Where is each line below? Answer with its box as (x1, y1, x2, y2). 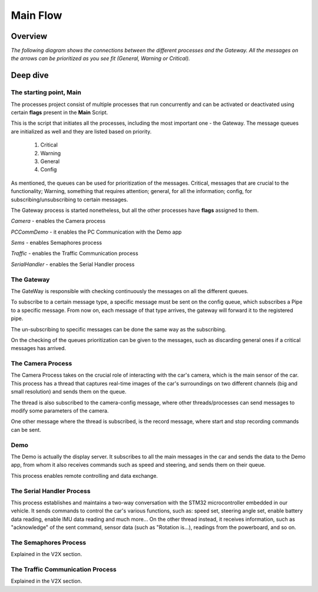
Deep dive (11, 71, 49, 81)
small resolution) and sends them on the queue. (11, 388, 127, 395)
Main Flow (11, 9, 62, 22)
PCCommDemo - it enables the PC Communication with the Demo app (11, 228, 182, 235)
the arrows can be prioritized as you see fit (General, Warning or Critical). (11, 55, 191, 62)
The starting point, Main (11, 88, 82, 97)
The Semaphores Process (11, 538, 87, 547)
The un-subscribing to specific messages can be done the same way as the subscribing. (11, 325, 227, 332)
